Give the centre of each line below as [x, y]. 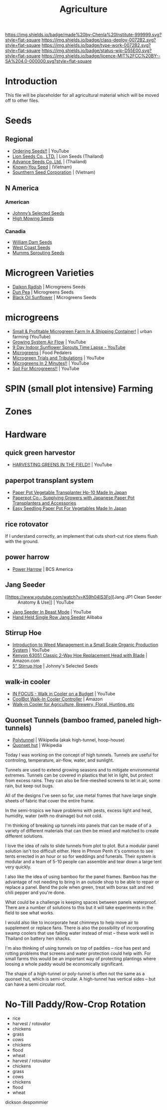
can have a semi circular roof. [36, 984]
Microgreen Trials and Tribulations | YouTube [58, 358]
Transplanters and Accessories [44, 503]
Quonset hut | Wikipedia [37, 745]
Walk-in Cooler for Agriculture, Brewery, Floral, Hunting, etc [73, 705]
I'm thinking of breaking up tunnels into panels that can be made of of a [78, 825]
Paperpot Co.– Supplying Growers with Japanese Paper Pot [73, 498]
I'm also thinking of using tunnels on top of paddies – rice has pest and [78, 948]
